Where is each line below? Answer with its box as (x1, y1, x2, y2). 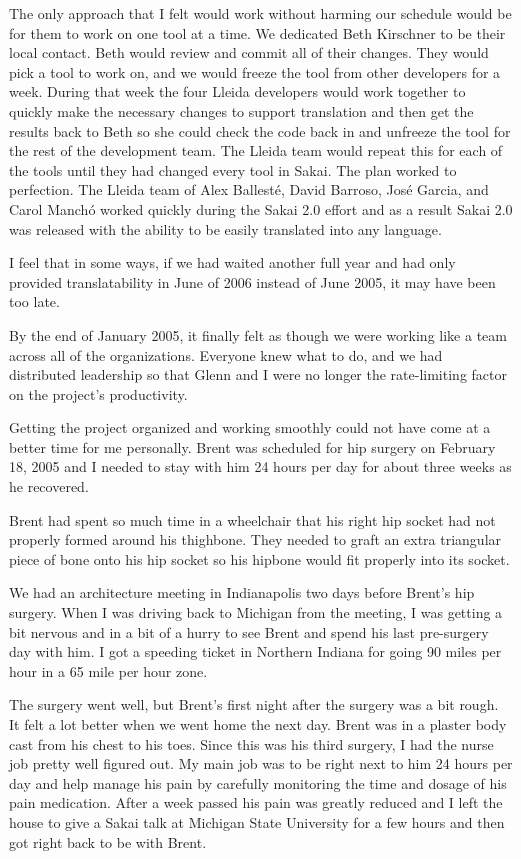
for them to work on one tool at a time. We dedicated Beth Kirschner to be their (9, 22, 506, 43)
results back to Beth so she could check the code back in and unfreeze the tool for (9, 120, 511, 141)
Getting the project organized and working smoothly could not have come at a (9, 417, 491, 438)
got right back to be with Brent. (9, 831, 207, 852)
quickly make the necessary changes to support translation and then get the (9, 100, 474, 121)
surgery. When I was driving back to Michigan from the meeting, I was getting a (9, 602, 503, 623)
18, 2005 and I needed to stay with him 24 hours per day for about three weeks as (9, 456, 512, 477)
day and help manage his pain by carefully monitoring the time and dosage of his (9, 772, 507, 793)
